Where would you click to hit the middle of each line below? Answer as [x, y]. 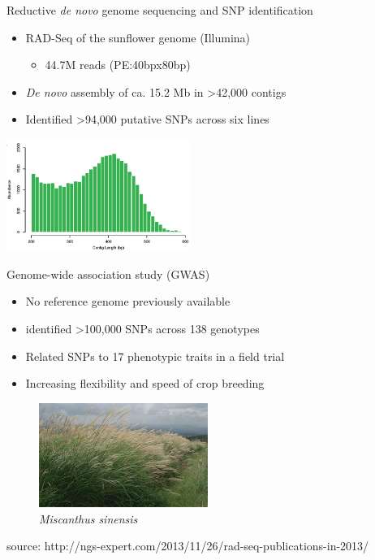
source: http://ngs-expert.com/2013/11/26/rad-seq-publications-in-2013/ [188, 546]
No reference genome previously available [128, 301]
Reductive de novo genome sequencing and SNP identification [160, 10]
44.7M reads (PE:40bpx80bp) [118, 65]
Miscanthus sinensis [88, 518]
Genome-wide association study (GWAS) [108, 273]
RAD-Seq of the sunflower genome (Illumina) [138, 37]
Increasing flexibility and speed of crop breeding [145, 383]
